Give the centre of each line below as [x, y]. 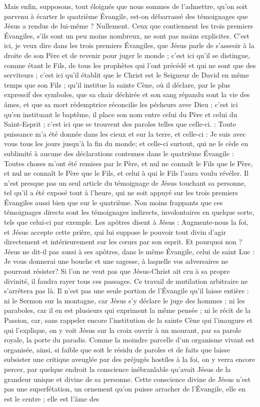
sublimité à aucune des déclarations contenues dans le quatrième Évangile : [119, 153]
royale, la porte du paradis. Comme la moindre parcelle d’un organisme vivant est [129, 340]
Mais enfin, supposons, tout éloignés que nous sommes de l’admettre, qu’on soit [126, 6]
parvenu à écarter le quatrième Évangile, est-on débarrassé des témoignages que [126, 16]
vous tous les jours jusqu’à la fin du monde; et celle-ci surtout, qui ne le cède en [126, 143]
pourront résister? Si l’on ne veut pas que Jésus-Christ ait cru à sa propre [117, 271]
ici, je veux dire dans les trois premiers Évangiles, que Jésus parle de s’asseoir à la [129, 45]
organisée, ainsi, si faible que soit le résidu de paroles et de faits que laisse [117, 349]
